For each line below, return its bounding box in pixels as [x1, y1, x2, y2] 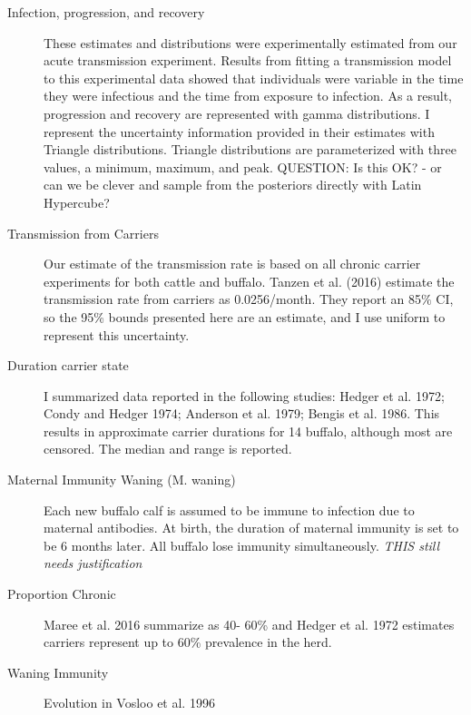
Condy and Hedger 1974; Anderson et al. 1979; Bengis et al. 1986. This [44, 404, 440, 423]
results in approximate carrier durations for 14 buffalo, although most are [44, 421, 453, 440]
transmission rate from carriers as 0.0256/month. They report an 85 [44, 289, 422, 309]
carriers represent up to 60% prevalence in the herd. [44, 632, 332, 651]
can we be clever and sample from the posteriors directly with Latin [44, 175, 422, 194]
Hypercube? [44, 192, 110, 211]
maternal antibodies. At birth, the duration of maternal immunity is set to [44, 518, 459, 537]
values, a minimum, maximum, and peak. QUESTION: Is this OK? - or [44, 157, 442, 176]
